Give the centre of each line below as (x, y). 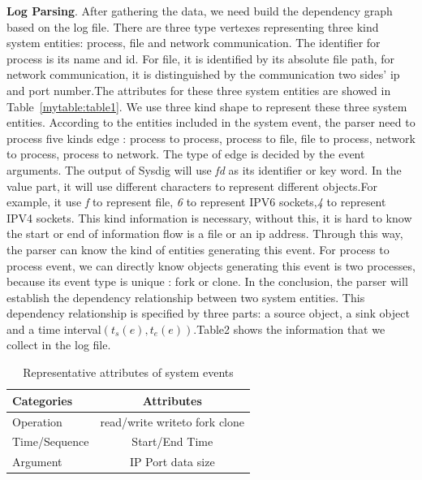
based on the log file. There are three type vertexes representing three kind (193, 26)
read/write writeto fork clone (172, 421)
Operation (37, 421)
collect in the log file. (59, 345)
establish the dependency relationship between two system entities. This (186, 297)
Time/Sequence (51, 441)
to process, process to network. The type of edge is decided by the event (186, 154)
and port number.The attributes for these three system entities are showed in (199, 90)
